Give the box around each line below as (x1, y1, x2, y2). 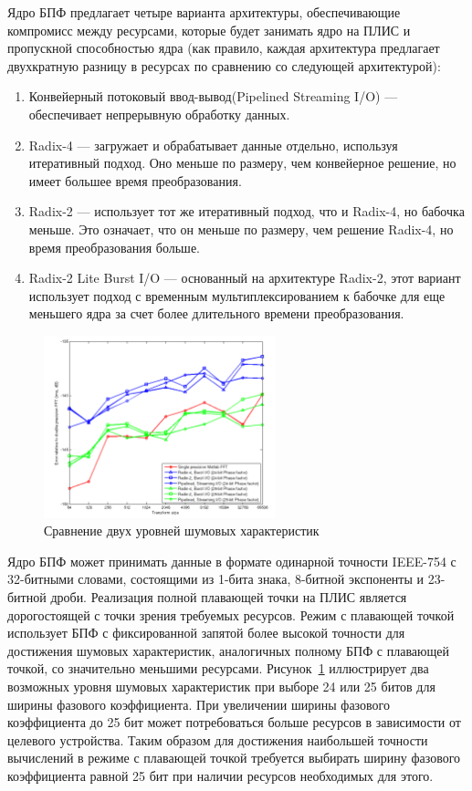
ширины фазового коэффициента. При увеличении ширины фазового (7, 694, 390, 713)
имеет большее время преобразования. (28, 171, 242, 190)
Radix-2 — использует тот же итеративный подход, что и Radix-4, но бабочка (28, 202, 465, 221)
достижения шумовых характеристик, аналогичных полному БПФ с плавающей (7, 640, 450, 660)
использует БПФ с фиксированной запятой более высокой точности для (7, 623, 405, 642)
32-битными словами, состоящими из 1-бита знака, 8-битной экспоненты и (7, 569, 425, 588)
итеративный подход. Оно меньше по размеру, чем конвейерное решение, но (28, 153, 456, 172)
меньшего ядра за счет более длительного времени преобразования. (28, 304, 404, 323)
